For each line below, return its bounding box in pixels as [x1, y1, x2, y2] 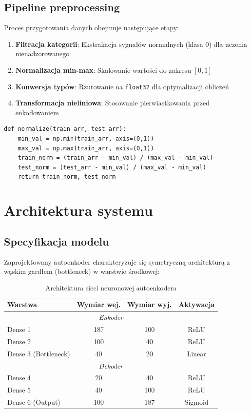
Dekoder [98, 360, 123, 371]
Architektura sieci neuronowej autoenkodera [45, 282, 177, 292]
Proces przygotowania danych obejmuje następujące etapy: [4, 22, 179, 33]
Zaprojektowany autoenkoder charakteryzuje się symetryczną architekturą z [4, 256, 230, 267]
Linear [187, 348, 206, 358]
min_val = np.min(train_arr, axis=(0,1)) [18, 135, 154, 143]
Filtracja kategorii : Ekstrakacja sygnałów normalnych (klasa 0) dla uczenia [15, 39, 248, 49]
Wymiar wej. [77, 299, 121, 310]
